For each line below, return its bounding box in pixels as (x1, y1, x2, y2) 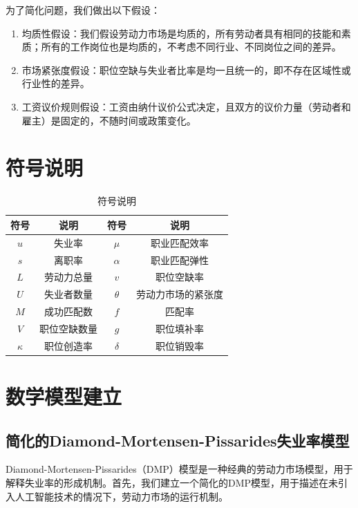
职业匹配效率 (151, 235, 209, 250)
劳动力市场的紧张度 (136, 287, 223, 301)
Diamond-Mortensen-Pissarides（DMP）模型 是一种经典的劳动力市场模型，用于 (6, 462, 353, 476)
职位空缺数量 (39, 321, 97, 335)
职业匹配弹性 (151, 252, 209, 267)
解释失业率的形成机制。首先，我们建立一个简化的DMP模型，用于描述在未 (6, 476, 339, 490)
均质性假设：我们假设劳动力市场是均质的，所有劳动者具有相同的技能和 (21, 26, 341, 40)
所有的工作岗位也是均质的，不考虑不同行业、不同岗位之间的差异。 (41, 39, 341, 54)
